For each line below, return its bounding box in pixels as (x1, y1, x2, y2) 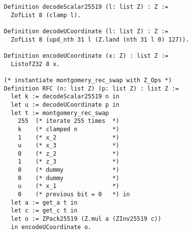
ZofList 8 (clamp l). (11, 11, 81, 19)
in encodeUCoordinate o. (11, 223, 91, 231)
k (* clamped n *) (18, 125, 120, 133)
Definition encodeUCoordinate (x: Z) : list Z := (4, 52, 169, 59)
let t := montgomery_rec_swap (11, 109, 109, 116)
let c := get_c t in (11, 207, 78, 214)
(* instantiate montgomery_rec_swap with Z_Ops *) (4, 76, 172, 84)
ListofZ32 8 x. (11, 60, 60, 68)
